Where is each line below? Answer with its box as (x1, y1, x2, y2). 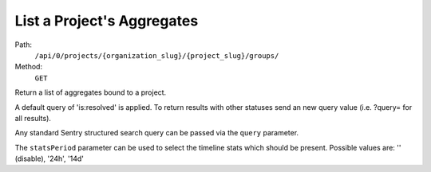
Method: (14, 62, 43, 72)
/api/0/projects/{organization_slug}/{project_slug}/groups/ (34, 51, 279, 60)
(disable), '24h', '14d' (14, 154, 84, 163)
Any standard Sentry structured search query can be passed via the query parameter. (14, 128, 299, 138)
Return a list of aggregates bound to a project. (14, 88, 167, 97)
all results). (14, 113, 52, 123)
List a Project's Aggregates (14, 12, 199, 29)
